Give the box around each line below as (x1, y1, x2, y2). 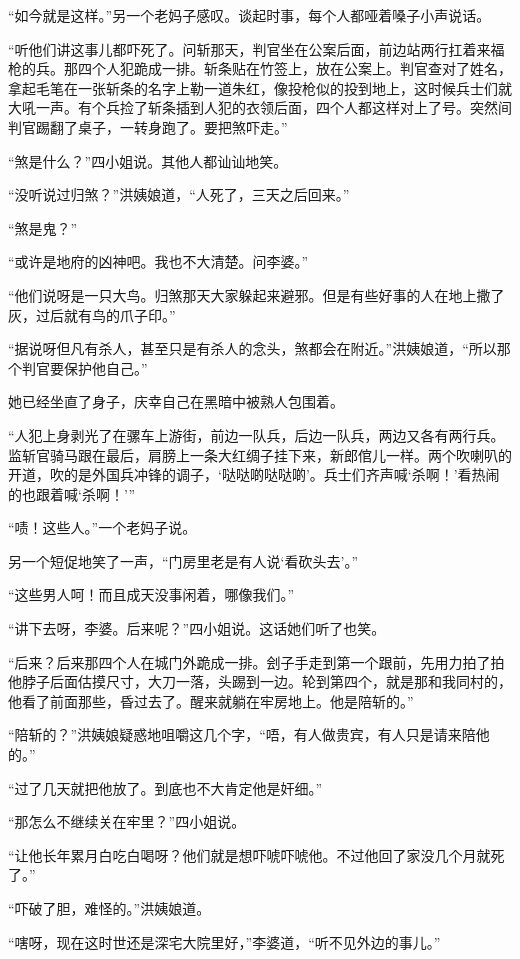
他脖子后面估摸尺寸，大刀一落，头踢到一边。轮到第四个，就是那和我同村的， (8, 671, 512, 692)
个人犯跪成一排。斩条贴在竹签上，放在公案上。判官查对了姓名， (91, 58, 512, 79)
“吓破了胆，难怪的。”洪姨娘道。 (8, 898, 211, 918)
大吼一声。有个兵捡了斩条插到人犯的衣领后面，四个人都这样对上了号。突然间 (8, 97, 512, 118)
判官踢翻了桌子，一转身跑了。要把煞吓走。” (8, 116, 288, 137)
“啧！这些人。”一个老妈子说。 (8, 517, 197, 538)
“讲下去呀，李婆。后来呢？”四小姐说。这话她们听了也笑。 (8, 618, 386, 639)
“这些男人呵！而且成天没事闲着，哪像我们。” (8, 584, 295, 605)
